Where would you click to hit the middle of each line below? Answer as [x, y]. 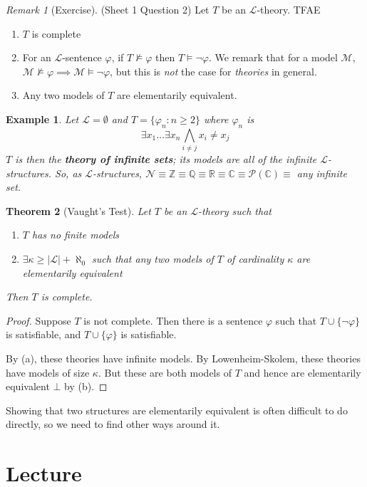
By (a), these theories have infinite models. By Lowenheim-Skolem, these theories [183, 358]
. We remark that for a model [273, 57]
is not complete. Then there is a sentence [173, 320]
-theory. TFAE [289, 9]
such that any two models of [153, 259]
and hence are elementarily [303, 372]
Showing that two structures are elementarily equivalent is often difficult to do [177, 410]
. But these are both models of [165, 372]
